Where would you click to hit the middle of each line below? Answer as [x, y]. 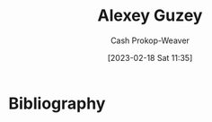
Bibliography [57, 103]
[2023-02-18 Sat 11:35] [150, 57]
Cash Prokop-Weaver [150, 40]
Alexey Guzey [150, 16]
